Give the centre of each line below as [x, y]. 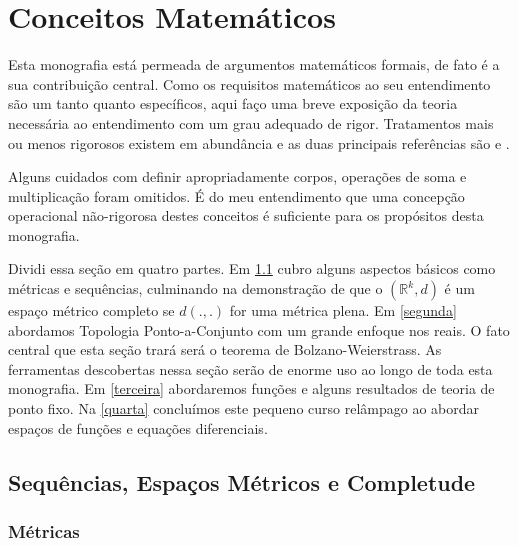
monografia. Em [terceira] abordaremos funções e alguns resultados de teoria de [251, 388]
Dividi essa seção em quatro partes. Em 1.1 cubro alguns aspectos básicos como [252, 268]
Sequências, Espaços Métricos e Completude [242, 481]
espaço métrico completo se [91, 310]
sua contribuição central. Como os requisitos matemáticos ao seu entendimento [249, 83]
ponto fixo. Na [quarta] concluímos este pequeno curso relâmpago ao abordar [244, 408]
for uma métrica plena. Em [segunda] [343, 310]
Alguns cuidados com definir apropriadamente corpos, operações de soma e [237, 176]
